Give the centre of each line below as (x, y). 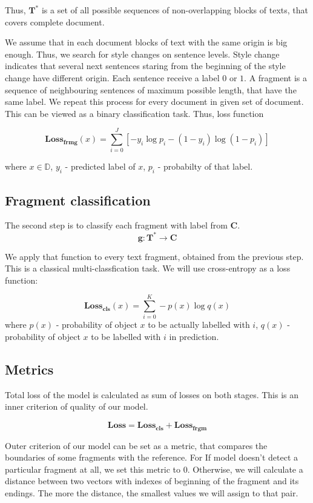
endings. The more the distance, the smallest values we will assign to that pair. (152, 492)
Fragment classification (78, 200)
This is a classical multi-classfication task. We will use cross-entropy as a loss (148, 268)
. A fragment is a (276, 77)
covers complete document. (55, 22)
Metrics (29, 369)
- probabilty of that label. (205, 166)
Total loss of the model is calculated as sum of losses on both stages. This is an (152, 394)
